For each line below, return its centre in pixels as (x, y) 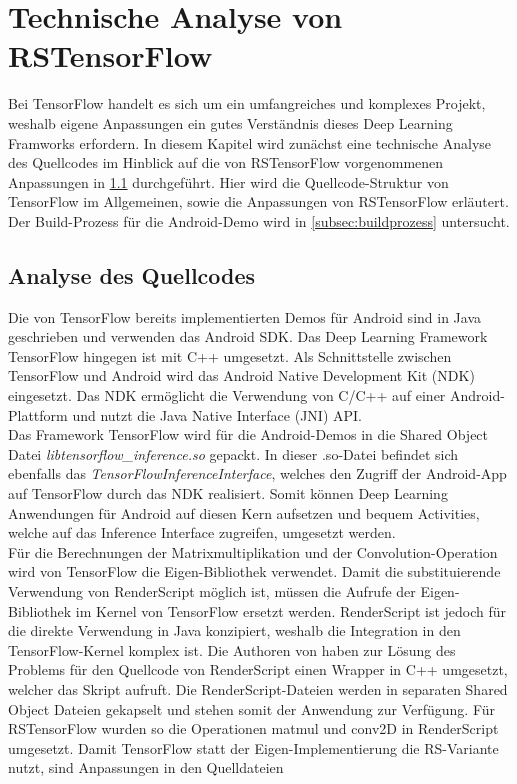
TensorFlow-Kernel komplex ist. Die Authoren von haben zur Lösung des (232, 649)
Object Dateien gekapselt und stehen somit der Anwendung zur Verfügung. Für (252, 708)
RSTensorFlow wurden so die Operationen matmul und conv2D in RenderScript (253, 728)
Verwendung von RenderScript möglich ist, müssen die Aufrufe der (212, 590)
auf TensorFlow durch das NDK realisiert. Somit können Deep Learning (228, 493)
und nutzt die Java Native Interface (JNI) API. (217, 414)
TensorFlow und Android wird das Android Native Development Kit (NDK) (241, 375)
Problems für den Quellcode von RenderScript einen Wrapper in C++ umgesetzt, (258, 669)
